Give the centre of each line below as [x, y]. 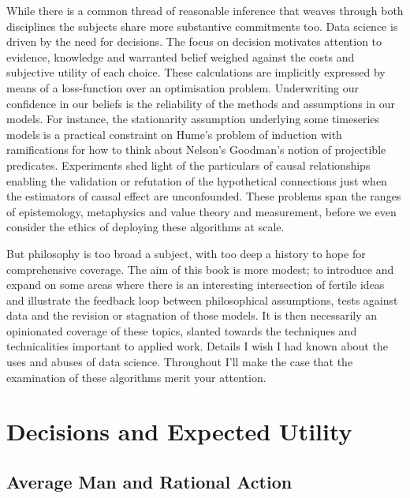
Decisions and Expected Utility [179, 431]
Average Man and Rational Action [149, 482]
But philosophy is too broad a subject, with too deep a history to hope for [186, 253]
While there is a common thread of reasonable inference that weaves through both [205, 10]
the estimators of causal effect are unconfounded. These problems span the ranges [204, 196]
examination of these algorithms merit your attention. [136, 377]
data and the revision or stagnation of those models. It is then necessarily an [192, 315]
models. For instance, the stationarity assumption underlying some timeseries [193, 119]
